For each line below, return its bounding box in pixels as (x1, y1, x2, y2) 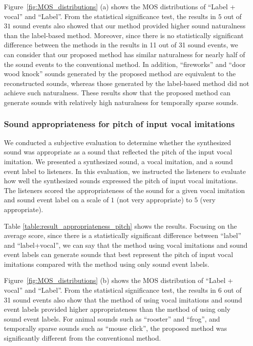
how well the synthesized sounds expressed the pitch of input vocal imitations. (4, 175, 238, 186)
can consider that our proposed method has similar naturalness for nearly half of (4, 49, 245, 59)
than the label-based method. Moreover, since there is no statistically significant (4, 30, 244, 40)
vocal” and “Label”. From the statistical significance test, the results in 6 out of (4, 285, 242, 295)
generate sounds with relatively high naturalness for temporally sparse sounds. (4, 97, 238, 107)
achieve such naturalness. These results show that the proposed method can (4, 87, 231, 98)
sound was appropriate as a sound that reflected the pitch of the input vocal (4, 147, 232, 157)
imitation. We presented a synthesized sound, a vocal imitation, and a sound (4, 156, 233, 166)
